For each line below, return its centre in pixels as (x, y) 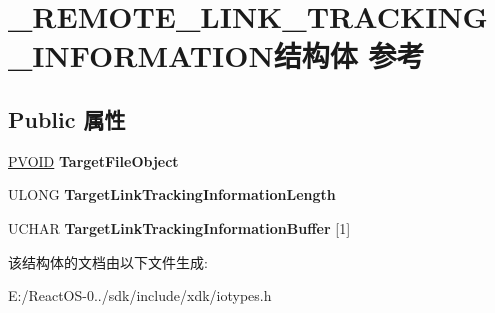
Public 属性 (67, 118)
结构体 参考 (349, 55)
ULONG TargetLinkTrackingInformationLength (172, 194)
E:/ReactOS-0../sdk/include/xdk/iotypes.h (140, 295)
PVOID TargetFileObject (93, 160)
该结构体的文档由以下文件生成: (108, 261)
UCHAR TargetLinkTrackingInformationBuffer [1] (179, 227)
